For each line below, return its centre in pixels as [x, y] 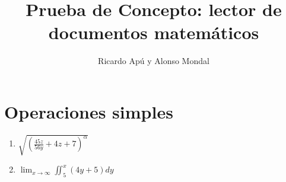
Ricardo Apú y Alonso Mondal [154, 61]
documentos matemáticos [154, 32]
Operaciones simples [89, 111]
